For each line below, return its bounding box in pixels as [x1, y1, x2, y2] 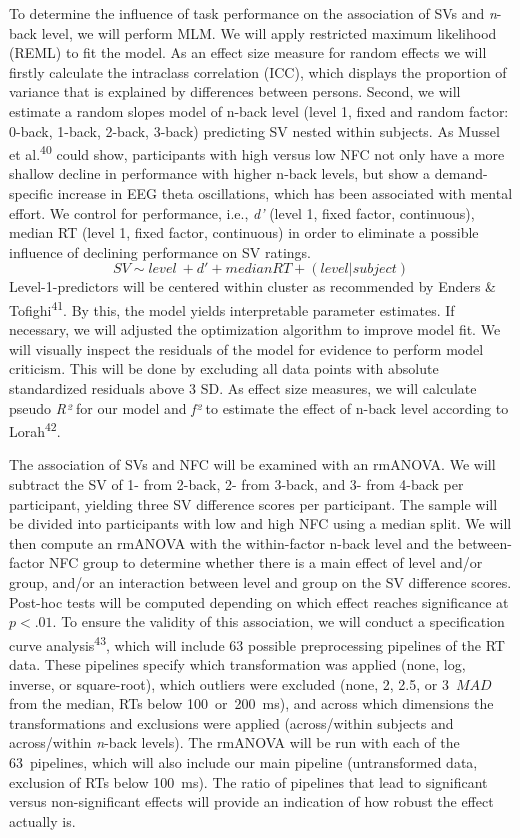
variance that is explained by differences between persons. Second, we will [9, 81, 461, 102]
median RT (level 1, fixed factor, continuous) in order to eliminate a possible [9, 222, 479, 243]
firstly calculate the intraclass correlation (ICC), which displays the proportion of [9, 61, 507, 82]
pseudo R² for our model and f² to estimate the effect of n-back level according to [9, 397, 509, 418]
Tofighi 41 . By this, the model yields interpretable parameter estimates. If [9, 296, 455, 320]
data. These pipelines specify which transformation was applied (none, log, [9, 654, 466, 675]
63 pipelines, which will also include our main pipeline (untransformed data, [9, 752, 478, 772]
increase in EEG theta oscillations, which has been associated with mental [57, 183, 513, 203]
